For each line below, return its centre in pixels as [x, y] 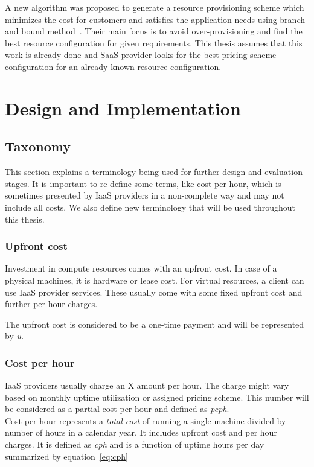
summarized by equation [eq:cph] [66, 456]
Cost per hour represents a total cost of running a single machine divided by [146, 420]
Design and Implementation [123, 108]
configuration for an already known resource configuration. [113, 66]
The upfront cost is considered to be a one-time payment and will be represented [155, 324]
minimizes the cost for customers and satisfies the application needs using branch [155, 19]
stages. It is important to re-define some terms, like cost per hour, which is [143, 183]
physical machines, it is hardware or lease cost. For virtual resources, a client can [155, 280]
